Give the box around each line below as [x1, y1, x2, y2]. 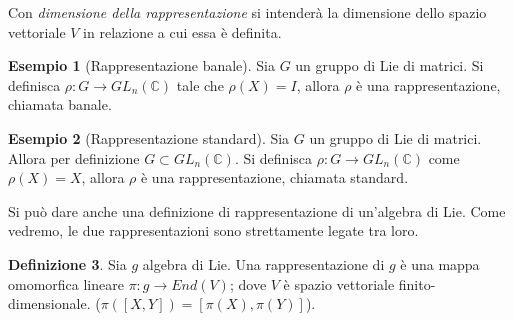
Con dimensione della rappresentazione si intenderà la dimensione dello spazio [8, 2, 487, 22]
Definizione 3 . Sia [8, 253, 127, 274]
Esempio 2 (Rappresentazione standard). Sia [8, 127, 290, 148]
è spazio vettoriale [283, 273, 395, 294]
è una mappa [400, 253, 480, 274]
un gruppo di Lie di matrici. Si [295, 55, 484, 76]
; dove [229, 273, 267, 294]
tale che [176, 74, 224, 95]
